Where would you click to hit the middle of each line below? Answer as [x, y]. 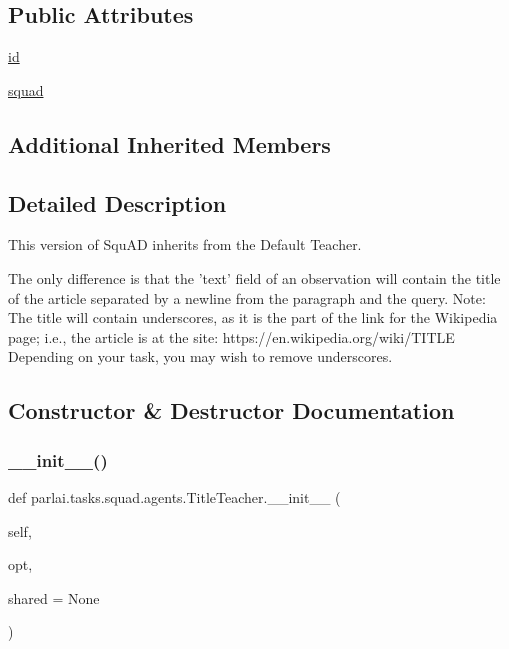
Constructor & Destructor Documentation [231, 410]
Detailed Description [117, 202]
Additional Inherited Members [169, 143]
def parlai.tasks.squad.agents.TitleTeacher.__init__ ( [174, 496]
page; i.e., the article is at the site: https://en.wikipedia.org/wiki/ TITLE [231, 336]
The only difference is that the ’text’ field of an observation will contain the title [254, 277]
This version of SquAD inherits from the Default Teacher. [185, 244]
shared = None [54, 597]
